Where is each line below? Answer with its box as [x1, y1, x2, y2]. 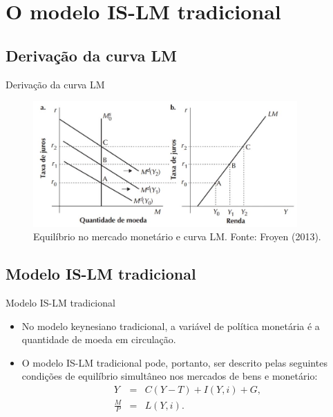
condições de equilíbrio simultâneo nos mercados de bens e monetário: [21, 369, 318, 383]
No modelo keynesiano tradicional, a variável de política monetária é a [21, 318, 320, 333]
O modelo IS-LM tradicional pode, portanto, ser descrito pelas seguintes [21, 355, 327, 369]
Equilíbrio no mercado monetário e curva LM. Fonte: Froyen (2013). [33, 229, 321, 244]
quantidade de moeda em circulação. [21, 332, 176, 347]
